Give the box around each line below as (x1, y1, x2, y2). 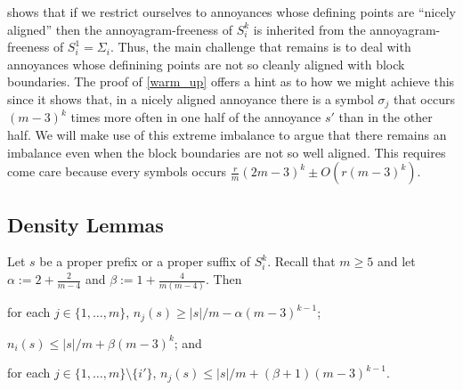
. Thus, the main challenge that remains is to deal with (110, 37, 411, 56)
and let (377, 252, 416, 271)
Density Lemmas (7, 210, 164, 238)
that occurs (393, 89, 455, 108)
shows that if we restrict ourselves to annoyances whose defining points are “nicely (7, 3, 456, 20)
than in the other (338, 108, 433, 126)
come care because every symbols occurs (7, 162, 227, 181)
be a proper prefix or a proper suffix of (39, 252, 251, 271)
